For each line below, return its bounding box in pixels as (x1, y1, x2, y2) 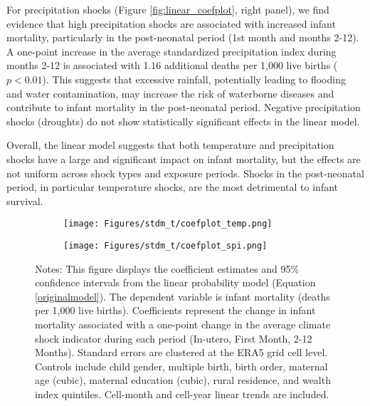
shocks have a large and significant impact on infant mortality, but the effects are (6, 151, 361, 166)
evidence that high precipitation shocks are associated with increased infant (6, 16, 336, 31)
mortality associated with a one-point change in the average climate (35, 317, 331, 331)
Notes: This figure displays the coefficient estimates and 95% (35, 261, 300, 276)
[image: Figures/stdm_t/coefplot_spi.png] (63, 240, 268, 251)
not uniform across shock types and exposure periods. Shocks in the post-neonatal (6, 165, 364, 180)
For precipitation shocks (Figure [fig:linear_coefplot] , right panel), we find (6, 2, 329, 16)
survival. (6, 193, 43, 208)
